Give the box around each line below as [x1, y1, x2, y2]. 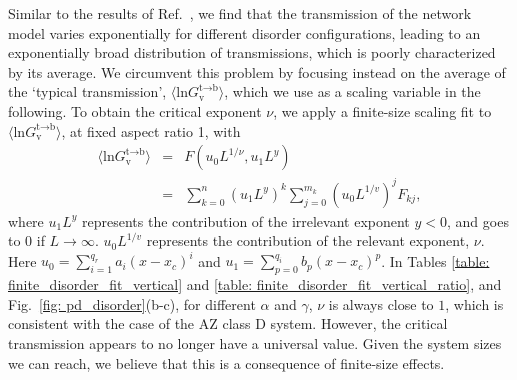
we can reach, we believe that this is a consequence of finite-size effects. [8, 352, 445, 373]
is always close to [328, 293, 434, 314]
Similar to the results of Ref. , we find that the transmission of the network [8, 3, 472, 23]
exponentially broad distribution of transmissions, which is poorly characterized [8, 42, 496, 63]
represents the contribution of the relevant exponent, [146, 230, 470, 251]
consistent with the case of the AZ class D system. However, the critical [8, 313, 448, 334]
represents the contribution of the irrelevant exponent [81, 210, 410, 231]
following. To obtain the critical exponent [8, 100, 262, 121]
